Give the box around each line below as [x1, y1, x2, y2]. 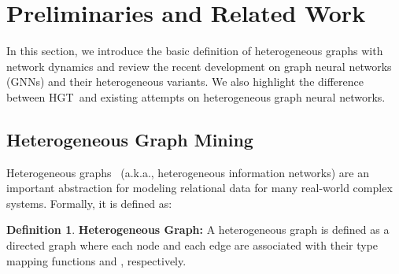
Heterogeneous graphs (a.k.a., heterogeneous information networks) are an [6, 164, 369, 180]
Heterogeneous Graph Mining [6, 127, 253, 151]
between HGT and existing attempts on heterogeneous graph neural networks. [6, 88, 386, 105]
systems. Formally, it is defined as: [6, 194, 172, 211]
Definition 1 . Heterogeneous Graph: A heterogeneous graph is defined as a [6, 221, 390, 238]
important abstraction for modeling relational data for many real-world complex [6, 180, 393, 196]
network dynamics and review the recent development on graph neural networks [6, 57, 392, 74]
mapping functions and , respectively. [6, 252, 187, 268]
